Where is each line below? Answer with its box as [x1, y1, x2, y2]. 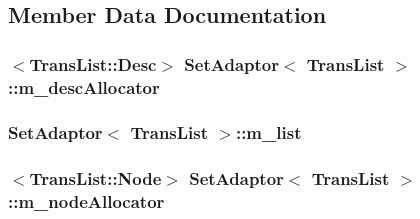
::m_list [235, 120, 302, 145]
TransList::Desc [29, 51, 157, 76]
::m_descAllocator [8, 74, 160, 99]
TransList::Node [29, 166, 162, 191]
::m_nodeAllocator [8, 189, 165, 214]
